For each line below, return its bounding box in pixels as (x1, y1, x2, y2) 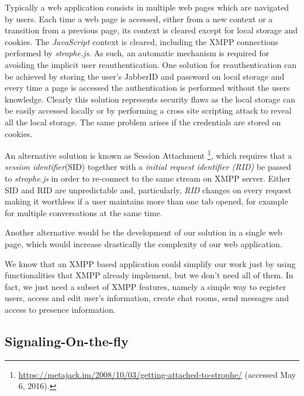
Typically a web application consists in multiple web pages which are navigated (5, 1, 289, 13)
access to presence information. (5, 303, 116, 315)
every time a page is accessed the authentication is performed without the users (5, 81, 290, 94)
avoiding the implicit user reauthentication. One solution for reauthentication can (5, 58, 296, 70)
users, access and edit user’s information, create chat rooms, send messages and (5, 292, 289, 304)
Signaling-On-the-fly (5, 332, 129, 350)
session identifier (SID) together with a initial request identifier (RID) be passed (5, 161, 291, 173)
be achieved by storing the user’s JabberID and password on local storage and (5, 70, 285, 82)
